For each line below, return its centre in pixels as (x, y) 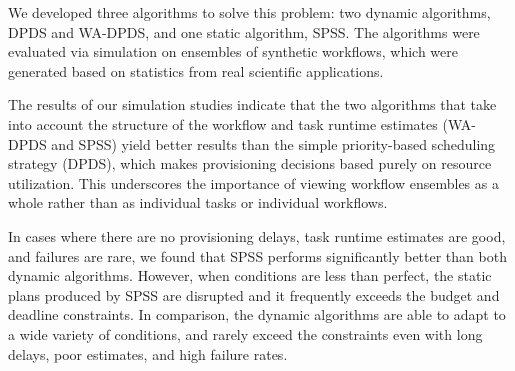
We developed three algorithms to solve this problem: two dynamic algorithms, (249, 12)
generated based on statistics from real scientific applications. (196, 70)
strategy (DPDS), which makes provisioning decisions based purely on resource (250, 163)
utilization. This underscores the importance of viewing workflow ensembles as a (253, 182)
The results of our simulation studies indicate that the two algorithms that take (252, 104)
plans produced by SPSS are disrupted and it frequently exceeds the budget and (254, 294)
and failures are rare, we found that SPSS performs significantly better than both (257, 255)
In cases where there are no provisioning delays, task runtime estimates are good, (257, 235)
